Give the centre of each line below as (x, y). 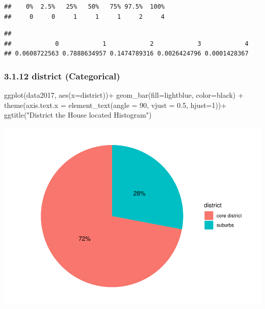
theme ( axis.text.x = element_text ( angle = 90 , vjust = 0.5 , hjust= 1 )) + (115, 105)
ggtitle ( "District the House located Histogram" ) (78, 115)
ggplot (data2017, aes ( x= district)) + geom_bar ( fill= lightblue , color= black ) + (124, 95)
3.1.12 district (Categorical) (62, 76)
